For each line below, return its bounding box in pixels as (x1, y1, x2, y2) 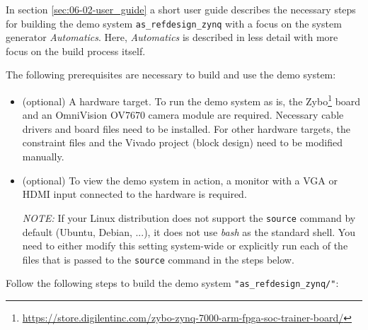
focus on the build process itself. (6, 43, 146, 58)
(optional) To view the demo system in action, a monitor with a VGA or (22, 172, 338, 187)
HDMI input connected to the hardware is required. (22, 187, 247, 201)
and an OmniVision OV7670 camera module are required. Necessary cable (22, 107, 344, 122)
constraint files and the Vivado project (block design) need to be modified (22, 135, 343, 150)
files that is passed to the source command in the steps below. (22, 252, 294, 266)
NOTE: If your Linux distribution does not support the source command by (22, 210, 356, 225)
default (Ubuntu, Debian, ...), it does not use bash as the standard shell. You (22, 224, 355, 239)
